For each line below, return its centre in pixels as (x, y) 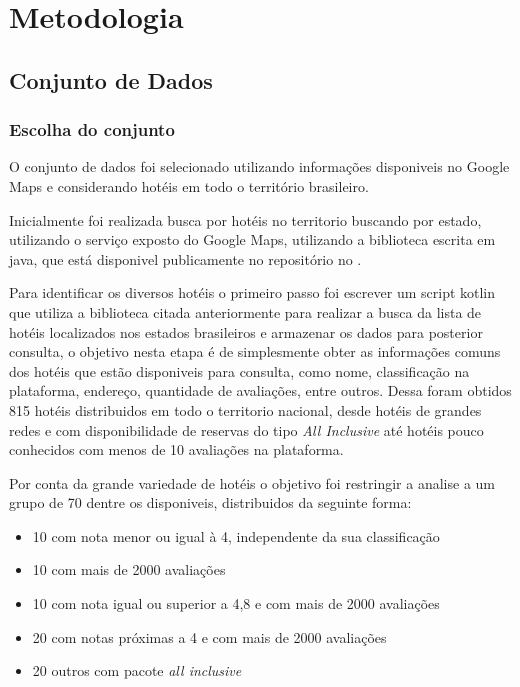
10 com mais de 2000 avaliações (129, 569)
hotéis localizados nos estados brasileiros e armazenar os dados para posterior (246, 331)
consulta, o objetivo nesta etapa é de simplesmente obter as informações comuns (255, 351)
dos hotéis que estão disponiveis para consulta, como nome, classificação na (239, 370)
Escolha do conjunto (92, 129)
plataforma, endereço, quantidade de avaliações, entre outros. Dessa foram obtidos (260, 390)
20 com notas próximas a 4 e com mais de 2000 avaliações (209, 636)
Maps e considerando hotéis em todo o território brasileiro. (189, 185)
